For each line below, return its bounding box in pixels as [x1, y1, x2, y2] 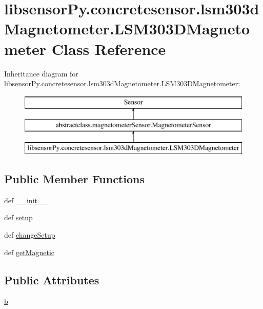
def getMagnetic [4, 246, 55, 257]
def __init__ [4, 195, 48, 205]
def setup [4, 212, 33, 223]
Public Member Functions [4, 171, 145, 187]
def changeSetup [4, 229, 55, 240]
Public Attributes [4, 272, 99, 287]
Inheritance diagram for [4, 68, 78, 79]
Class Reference [51, 38, 166, 59]
